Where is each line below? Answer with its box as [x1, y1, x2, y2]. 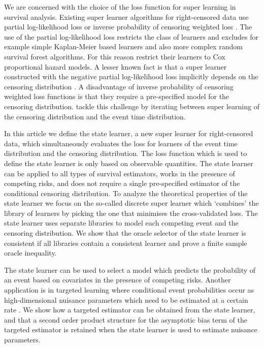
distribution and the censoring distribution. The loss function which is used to [4, 148, 247, 159]
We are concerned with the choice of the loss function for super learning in [4, 2, 236, 12]
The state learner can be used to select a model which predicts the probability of [4, 264, 256, 275]
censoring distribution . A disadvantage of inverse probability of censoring [4, 81, 234, 91]
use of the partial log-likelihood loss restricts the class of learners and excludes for [4, 31, 259, 42]
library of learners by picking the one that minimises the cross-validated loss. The [4, 207, 258, 218]
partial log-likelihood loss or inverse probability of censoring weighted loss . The [4, 21, 252, 32]
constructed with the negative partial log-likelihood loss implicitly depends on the [4, 71, 258, 82]
